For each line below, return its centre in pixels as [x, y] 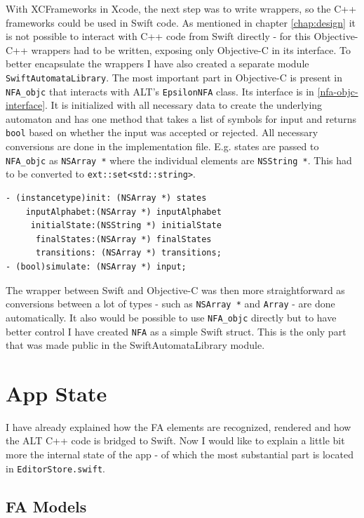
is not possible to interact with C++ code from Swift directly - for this [158, 36]
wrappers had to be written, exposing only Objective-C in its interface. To [191, 49]
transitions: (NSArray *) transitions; [128, 253]
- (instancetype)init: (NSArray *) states [106, 198]
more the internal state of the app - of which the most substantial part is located [180, 454]
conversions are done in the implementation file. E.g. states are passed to [162, 146]
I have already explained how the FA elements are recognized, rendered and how [178, 426]
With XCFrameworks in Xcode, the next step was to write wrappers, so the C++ [181, 8]
